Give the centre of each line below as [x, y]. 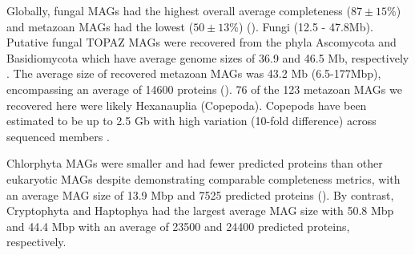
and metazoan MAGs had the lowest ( [100, 26]
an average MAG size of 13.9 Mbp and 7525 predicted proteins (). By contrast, [200, 194]
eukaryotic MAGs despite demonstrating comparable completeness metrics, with [203, 178]
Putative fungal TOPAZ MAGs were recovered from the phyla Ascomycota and [201, 42]
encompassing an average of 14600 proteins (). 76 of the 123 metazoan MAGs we [204, 89]
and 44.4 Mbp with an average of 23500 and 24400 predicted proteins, [178, 226]
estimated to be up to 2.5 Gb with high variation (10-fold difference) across [191, 121]
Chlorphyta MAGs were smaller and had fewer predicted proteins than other [195, 163]
